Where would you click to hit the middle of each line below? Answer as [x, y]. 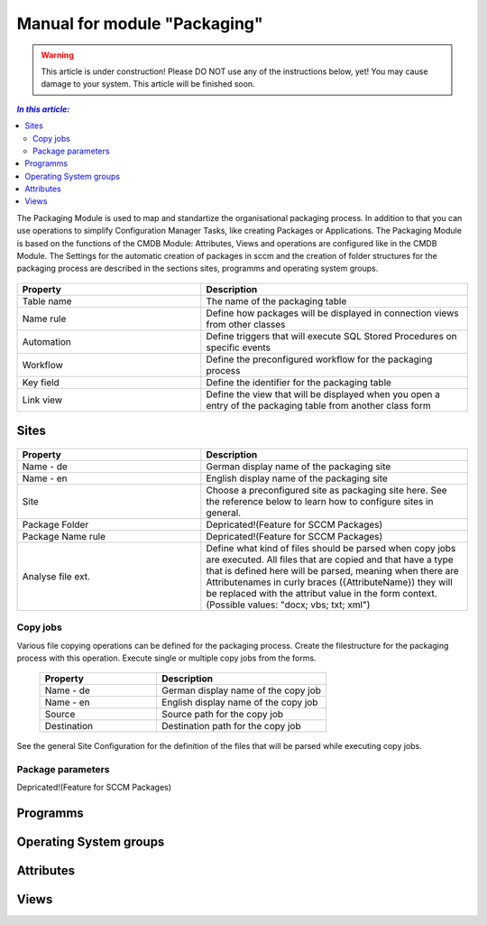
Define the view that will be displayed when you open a [323, 394]
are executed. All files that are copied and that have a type [330, 560]
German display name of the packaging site [299, 467]
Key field [41, 382]
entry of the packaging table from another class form [319, 405]
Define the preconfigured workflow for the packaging [319, 359]
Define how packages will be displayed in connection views [332, 313]
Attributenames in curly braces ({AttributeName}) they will [329, 582]
